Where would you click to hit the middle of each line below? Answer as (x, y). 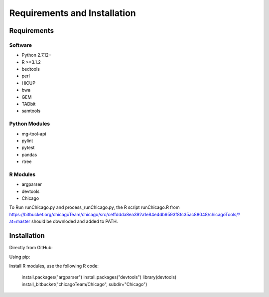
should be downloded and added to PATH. (75, 221)
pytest (28, 148)
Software (21, 45)
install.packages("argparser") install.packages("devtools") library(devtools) (99, 277)
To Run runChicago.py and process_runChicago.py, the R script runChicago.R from (95, 207)
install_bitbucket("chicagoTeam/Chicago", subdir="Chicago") (84, 284)
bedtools (31, 69)
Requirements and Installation (73, 13)
